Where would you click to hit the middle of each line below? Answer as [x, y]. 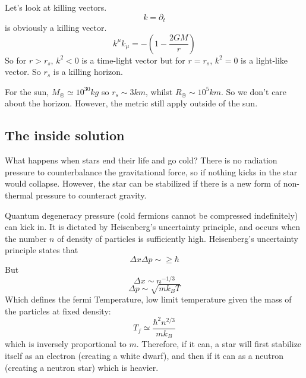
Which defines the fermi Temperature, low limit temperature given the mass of [148, 299]
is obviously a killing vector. [56, 28]
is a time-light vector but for [133, 60]
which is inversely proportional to [66, 344]
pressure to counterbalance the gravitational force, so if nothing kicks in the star [151, 171]
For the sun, [27, 91]
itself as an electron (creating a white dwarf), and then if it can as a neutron [144, 355]
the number [26, 238]
